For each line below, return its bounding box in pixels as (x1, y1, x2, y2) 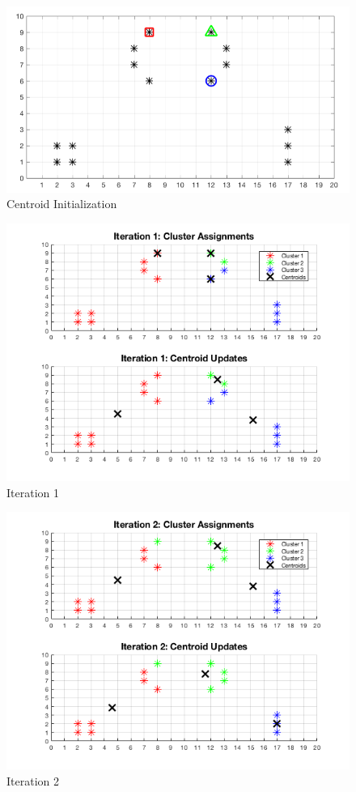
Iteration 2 (6, 772, 59, 789)
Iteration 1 (6, 483, 59, 500)
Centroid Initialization (6, 195, 117, 212)
